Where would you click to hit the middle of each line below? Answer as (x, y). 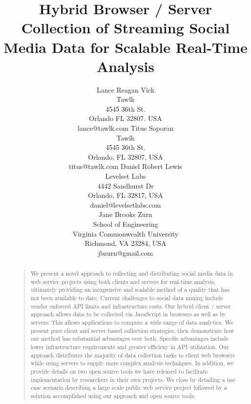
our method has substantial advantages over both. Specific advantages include (129, 339)
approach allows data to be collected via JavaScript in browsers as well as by (128, 314)
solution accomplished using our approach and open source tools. (113, 396)
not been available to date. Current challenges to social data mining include (127, 298)
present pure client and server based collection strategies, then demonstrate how (132, 330)
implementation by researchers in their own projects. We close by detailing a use (133, 379)
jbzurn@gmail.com (125, 252)
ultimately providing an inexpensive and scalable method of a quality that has (130, 290)
